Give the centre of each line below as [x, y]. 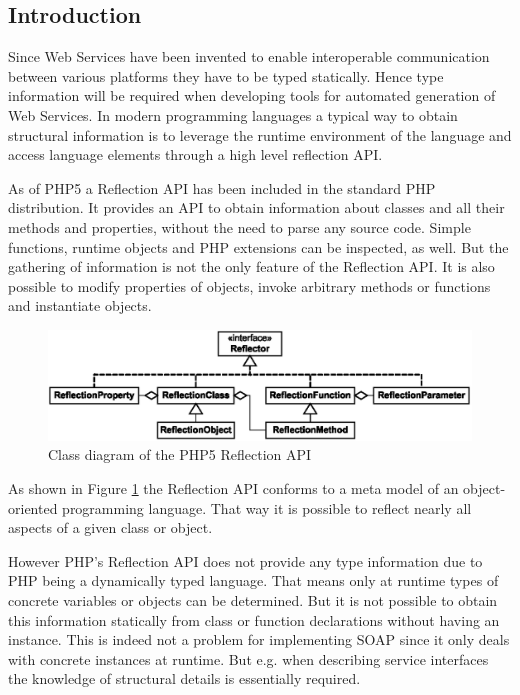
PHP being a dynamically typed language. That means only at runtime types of [253, 580]
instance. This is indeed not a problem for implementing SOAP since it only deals [259, 639]
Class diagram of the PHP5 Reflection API [180, 454]
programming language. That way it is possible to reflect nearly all [267, 507]
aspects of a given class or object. [110, 527]
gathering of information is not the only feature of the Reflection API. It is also [251, 266]
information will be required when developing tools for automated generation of [252, 95]
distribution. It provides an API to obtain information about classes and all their [256, 207]
